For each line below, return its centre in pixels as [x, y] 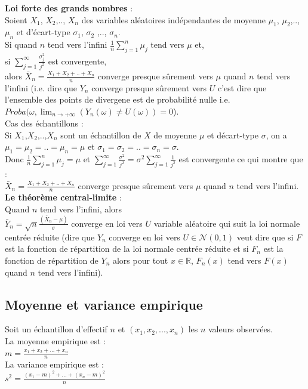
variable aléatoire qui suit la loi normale [227, 223]
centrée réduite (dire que [50, 237]
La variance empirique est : [54, 364]
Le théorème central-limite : [63, 197]
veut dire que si [265, 237]
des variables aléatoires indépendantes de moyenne [174, 19]
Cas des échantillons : [44, 123]
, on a [276, 135]
